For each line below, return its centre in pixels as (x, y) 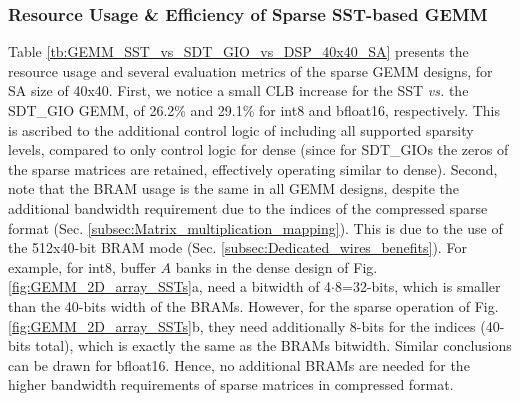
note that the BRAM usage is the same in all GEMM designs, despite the (234, 188)
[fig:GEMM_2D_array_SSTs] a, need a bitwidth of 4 (170, 286)
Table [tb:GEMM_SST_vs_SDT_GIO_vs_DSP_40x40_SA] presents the (238, 51)
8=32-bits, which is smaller (418, 286)
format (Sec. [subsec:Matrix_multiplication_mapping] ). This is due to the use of (255, 227)
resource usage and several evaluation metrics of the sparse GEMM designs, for (250, 70)
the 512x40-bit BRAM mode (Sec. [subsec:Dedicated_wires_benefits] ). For (237, 247)
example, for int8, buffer (82, 266)
